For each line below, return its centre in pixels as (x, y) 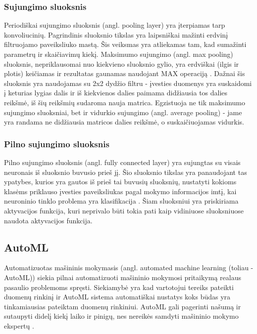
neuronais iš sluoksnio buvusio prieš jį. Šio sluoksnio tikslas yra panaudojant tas (126, 172)
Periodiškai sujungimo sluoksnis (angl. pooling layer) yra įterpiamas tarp (115, 25)
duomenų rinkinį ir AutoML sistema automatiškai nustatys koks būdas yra (117, 297)
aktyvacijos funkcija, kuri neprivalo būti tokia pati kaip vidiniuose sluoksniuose (124, 210)
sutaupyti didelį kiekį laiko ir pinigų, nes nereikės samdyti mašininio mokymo (121, 316)
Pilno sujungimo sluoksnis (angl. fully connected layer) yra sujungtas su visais (122, 162)
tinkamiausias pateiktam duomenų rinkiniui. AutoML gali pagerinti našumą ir (123, 306)
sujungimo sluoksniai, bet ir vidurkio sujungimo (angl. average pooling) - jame (123, 112)
